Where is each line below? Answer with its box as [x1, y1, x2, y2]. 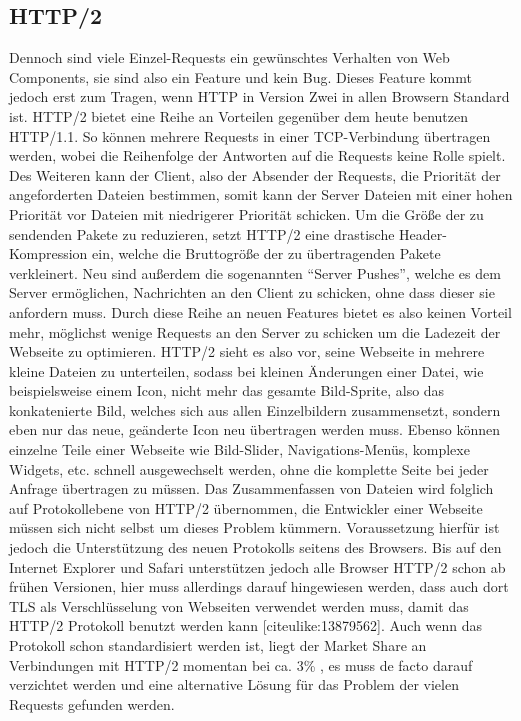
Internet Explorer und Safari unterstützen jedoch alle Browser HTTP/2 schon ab [9, 556, 506, 577]
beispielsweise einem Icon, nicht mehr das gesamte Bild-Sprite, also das [9, 380, 445, 401]
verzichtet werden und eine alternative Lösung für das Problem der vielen [9, 674, 459, 695]
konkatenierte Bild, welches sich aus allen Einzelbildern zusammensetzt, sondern [9, 399, 501, 420]
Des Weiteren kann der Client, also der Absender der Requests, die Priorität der [9, 164, 501, 185]
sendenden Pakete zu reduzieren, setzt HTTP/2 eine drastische [9, 223, 395, 244]
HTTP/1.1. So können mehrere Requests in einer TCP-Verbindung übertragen [9, 125, 491, 146]
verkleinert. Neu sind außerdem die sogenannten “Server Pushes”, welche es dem [9, 262, 501, 283]
